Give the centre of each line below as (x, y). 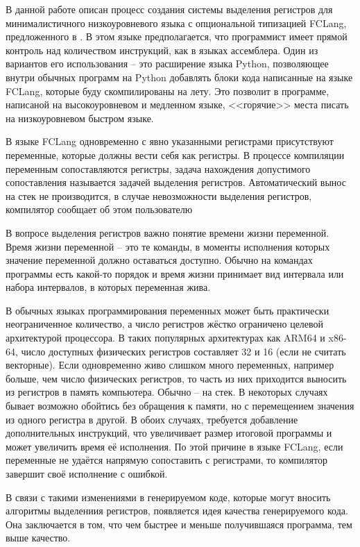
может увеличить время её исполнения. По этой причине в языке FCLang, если (174, 446)
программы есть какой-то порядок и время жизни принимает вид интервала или (175, 273)
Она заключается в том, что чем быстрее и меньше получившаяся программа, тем (179, 524)
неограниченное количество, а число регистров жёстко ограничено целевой (165, 324)
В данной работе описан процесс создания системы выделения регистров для (169, 9)
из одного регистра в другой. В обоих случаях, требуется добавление (152, 419)
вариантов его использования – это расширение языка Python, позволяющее (167, 64)
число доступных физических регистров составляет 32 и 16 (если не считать (183, 351)
